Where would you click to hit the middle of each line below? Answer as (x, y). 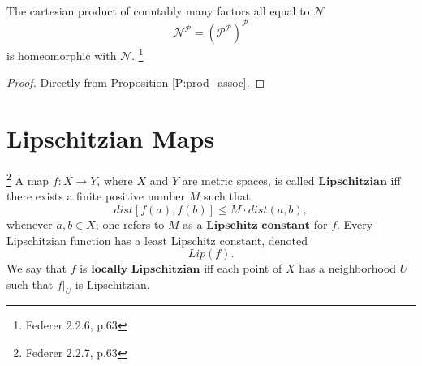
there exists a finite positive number (96, 196)
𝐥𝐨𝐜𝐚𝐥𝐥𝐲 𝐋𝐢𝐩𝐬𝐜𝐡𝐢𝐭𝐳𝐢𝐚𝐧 (146, 270)
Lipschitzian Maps (111, 138)
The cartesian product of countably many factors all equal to (158, 11)
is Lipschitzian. (112, 284)
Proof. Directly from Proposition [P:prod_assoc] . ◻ (136, 82)
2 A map (28, 179)
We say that (37, 268)
